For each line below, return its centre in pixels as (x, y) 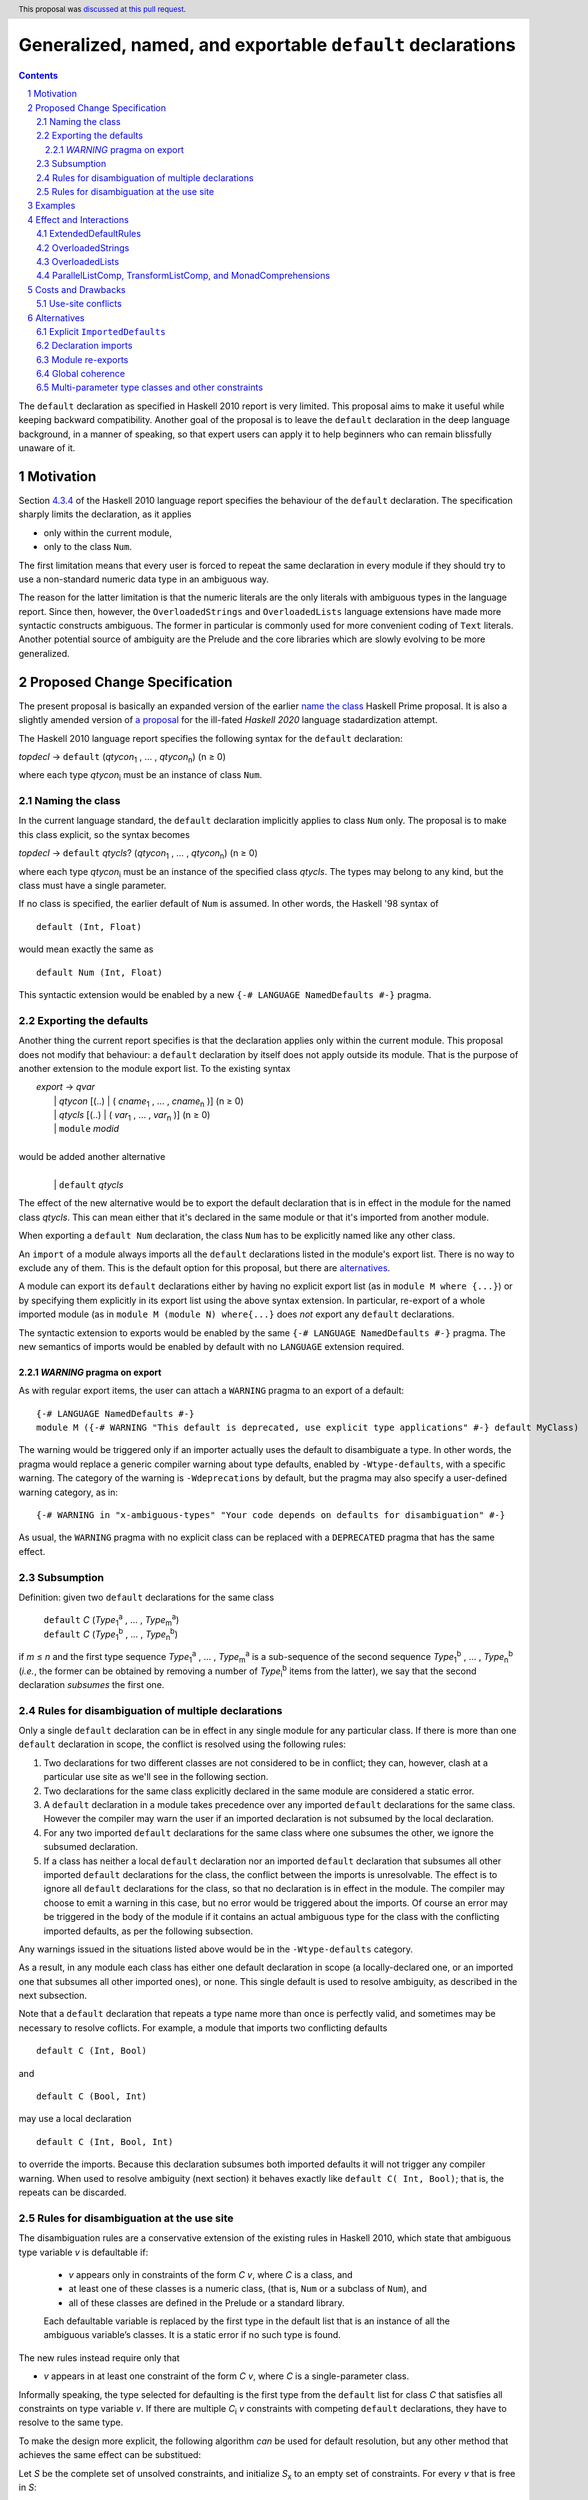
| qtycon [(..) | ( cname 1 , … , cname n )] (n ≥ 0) (148, 1102)
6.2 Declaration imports (84, 346)
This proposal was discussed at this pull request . (102, 9)
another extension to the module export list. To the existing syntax (154, 1068)
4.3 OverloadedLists (78, 261)
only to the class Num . (87, 547)
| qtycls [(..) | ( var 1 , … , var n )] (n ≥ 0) (132, 1116)
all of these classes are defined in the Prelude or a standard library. (206, 2302)
